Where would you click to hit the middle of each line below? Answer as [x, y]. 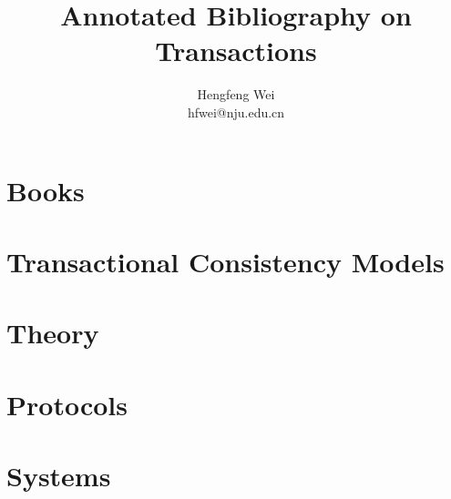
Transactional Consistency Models [225, 261]
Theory [53, 333]
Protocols [67, 404]
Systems [59, 475]
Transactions [236, 51]
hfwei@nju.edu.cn [236, 112]
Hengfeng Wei [236, 94]
